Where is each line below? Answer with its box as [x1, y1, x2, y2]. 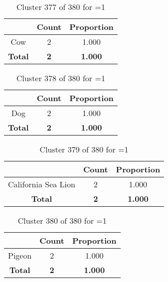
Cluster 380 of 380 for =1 [17, 215, 107, 226]
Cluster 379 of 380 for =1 [39, 143, 129, 155]
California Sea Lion [8, 178, 75, 190]
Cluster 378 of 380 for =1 [16, 72, 105, 84]
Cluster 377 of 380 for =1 [16, 1, 105, 12]
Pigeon [8, 250, 32, 261]
